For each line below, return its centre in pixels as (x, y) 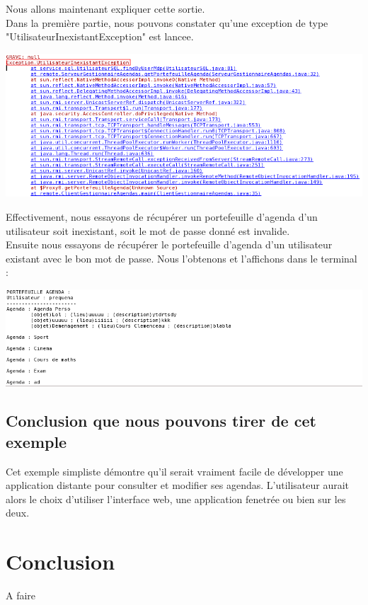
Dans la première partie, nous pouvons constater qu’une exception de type (167, 22)
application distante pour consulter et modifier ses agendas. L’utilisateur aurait (178, 485)
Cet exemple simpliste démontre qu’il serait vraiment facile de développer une (174, 471)
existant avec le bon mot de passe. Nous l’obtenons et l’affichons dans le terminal (182, 258)
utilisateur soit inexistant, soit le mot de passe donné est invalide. (148, 230)
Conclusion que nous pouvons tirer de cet (161, 421)
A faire (21, 595)
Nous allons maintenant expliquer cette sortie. (105, 8)
